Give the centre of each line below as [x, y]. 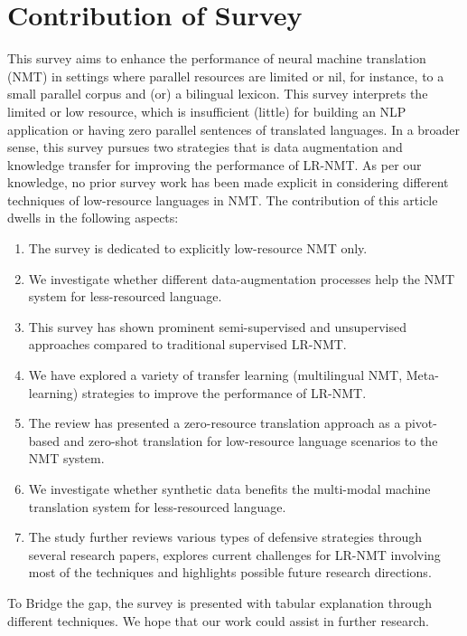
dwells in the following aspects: [93, 218]
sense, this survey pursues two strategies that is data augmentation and [205, 147]
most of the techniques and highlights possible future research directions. [230, 572]
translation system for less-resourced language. [157, 506]
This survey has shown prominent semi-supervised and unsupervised [217, 326]
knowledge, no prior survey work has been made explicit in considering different [228, 182]
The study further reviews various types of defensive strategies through [225, 537]
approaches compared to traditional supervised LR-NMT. [187, 344]
